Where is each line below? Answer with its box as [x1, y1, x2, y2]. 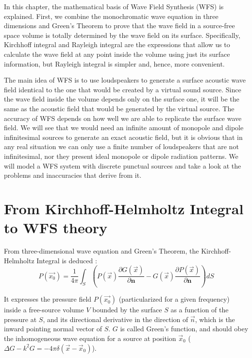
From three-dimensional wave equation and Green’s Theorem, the [4, 246, 199, 256]
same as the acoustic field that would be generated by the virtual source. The [4, 103, 235, 113]
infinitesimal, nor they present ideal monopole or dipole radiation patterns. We [4, 151, 238, 161]
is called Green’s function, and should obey [120, 324, 249, 334]
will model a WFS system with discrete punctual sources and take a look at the [4, 160, 241, 170]
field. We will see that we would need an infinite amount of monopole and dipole [4, 122, 244, 133]
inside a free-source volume [4, 305, 84, 315]
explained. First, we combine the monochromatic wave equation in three [4, 11, 218, 21]
